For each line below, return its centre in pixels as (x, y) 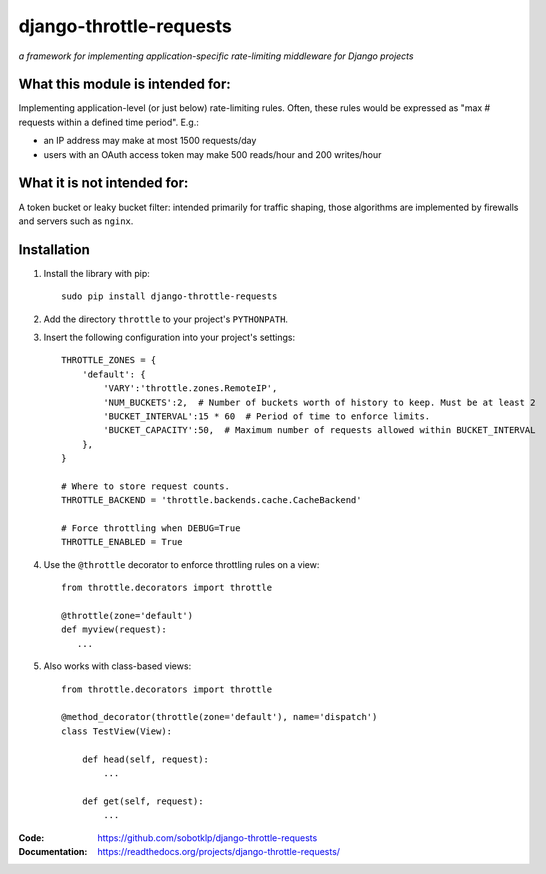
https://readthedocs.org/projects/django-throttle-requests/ (218, 851)
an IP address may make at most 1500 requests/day (150, 141)
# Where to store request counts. (145, 486)
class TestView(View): (117, 731)
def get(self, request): (142, 801)
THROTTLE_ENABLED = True (122, 542)
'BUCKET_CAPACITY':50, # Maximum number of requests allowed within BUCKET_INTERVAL (319, 430)
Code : (31, 837)
